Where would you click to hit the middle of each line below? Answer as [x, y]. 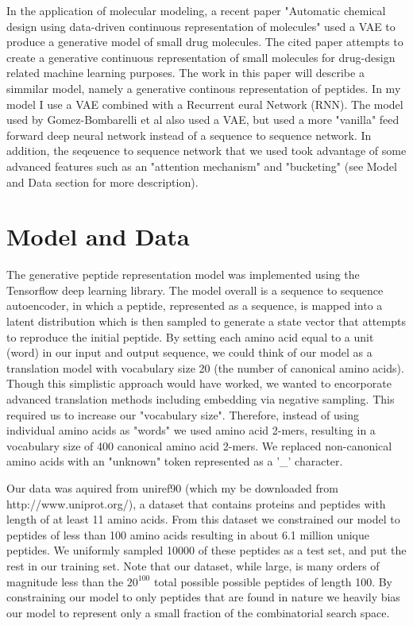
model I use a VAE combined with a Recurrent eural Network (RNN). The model [205, 104]
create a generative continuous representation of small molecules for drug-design [201, 57]
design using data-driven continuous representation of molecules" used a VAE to [201, 26]
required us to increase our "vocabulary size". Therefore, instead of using [183, 414]
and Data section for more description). [102, 182]
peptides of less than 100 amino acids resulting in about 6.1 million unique [188, 534]
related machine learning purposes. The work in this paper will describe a [185, 73]
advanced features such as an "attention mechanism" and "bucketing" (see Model [202, 166]
